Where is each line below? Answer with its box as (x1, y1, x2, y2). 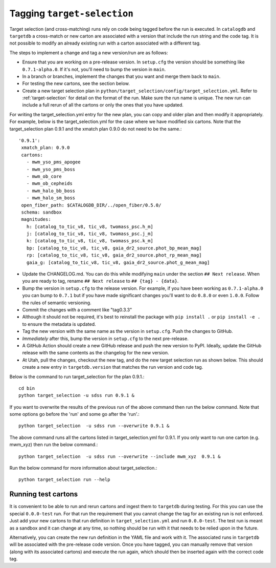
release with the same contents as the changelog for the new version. (22, 350, 169, 356)
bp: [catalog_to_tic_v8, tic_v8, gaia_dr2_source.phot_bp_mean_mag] (26, 245, 202, 251)
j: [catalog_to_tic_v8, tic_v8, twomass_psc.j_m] (26, 231, 153, 237)
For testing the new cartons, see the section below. (22, 80, 130, 87)
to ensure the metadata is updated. (22, 321, 97, 327)
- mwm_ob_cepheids (26, 181, 73, 186)
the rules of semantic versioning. (22, 300, 91, 306)
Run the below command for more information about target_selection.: (9, 465, 157, 471)
